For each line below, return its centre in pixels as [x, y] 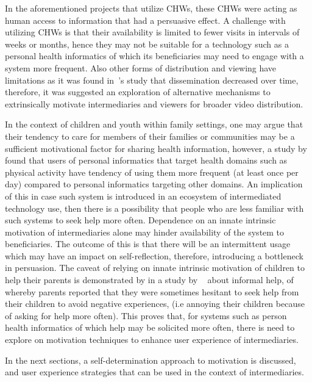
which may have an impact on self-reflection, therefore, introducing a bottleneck [154, 255]
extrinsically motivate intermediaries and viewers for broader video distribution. [154, 103]
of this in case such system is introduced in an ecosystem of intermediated [143, 196]
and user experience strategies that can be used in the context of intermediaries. [154, 372]
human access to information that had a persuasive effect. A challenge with [145, 20]
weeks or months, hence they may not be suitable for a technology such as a [147, 44]
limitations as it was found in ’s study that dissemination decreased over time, [152, 80]
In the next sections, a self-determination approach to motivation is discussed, [151, 360]
